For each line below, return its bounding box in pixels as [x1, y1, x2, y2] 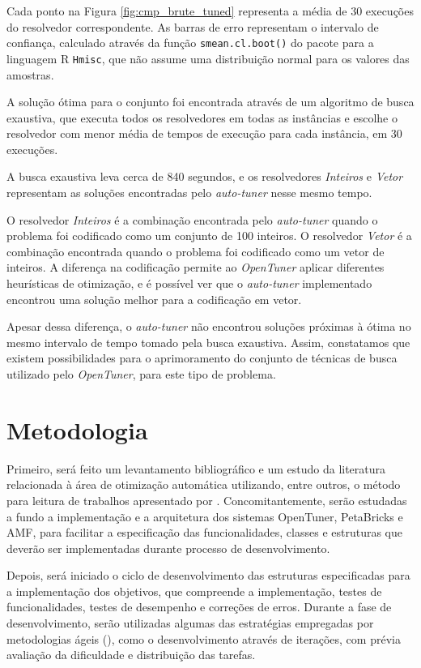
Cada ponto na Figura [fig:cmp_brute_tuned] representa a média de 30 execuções [6, 2, 414, 19]
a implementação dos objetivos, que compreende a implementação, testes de [6, 582, 382, 599]
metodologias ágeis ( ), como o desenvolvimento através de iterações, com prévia [6, 630, 401, 647]
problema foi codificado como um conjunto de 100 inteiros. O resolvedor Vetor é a [6, 227, 412, 244]
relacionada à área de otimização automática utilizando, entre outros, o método [6, 476, 401, 493]
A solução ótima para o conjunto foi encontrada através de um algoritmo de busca [6, 93, 415, 110]
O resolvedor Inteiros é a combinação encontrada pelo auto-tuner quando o [6, 211, 378, 228]
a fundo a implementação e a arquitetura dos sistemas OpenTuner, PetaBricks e [6, 507, 403, 525]
